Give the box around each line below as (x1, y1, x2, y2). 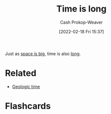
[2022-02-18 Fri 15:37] (59, 28, 104, 34)
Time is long (56, 3, 107, 14)
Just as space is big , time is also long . (5, 51, 81, 57)
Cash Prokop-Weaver (60, 19, 103, 25)
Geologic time (12, 84, 40, 89)
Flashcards (5, 100, 51, 112)
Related (5, 68, 36, 79)
